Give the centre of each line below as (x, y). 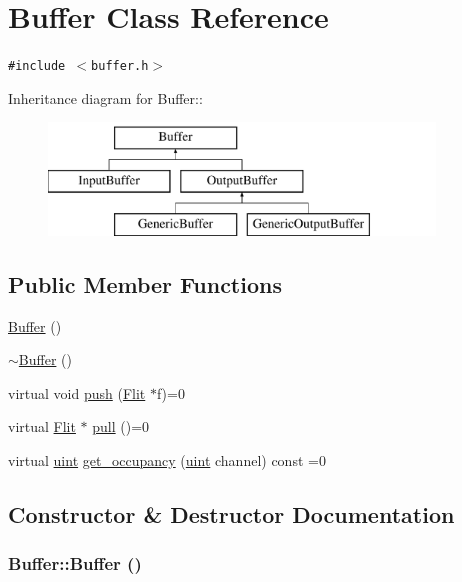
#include (37, 66)
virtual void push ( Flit (77, 392)
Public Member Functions (145, 283)
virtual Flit (42, 426)
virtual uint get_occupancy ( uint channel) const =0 (167, 459)
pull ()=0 (121, 426)
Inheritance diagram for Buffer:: (105, 97)
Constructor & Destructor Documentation (231, 513)
